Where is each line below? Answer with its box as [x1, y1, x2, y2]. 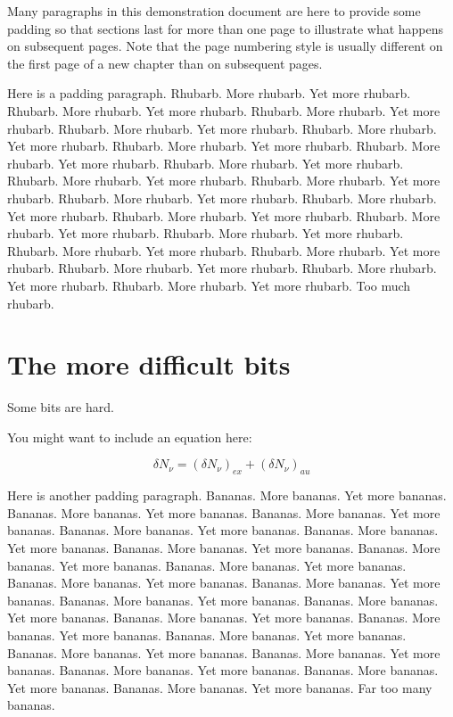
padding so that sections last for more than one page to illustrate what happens [7, 19, 444, 37]
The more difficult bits [7, 346, 291, 383]
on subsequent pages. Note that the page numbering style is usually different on [7, 37, 443, 55]
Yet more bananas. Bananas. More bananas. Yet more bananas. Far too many [7, 678, 432, 696]
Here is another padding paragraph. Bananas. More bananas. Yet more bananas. [7, 486, 447, 505]
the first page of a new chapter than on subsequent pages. [7, 54, 323, 72]
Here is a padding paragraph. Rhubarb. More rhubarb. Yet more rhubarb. [7, 84, 411, 103]
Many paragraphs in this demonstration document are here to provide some [7, 2, 421, 20]
